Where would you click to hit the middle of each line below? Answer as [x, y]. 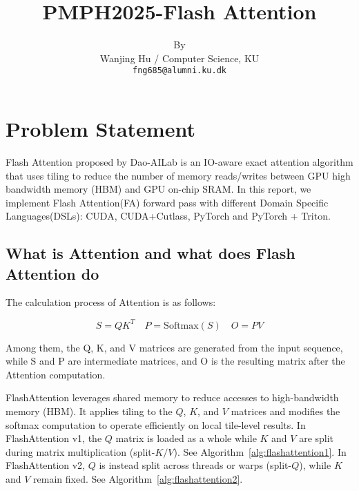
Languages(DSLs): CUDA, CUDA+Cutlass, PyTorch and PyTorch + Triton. [168, 216]
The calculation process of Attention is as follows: [111, 302]
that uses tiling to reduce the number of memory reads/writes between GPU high [178, 175]
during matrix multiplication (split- [80, 451]
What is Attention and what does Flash [151, 253]
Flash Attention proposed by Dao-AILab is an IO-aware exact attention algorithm [179, 161]
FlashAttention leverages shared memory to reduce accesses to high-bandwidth [172, 397]
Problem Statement [100, 128]
